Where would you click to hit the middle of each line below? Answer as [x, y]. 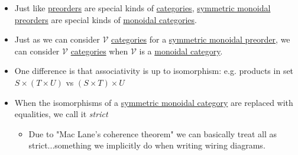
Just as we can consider [57, 39]
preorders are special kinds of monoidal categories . [106, 19]
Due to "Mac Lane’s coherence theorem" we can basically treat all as [153, 133]
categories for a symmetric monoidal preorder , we [201, 39]
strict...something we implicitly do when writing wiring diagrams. [147, 145]
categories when [99, 51]
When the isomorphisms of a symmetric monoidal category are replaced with [154, 102]
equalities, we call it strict [61, 114]
